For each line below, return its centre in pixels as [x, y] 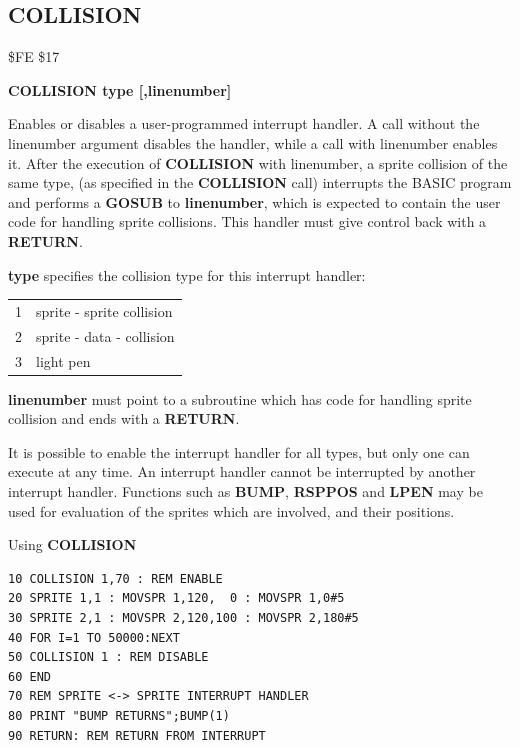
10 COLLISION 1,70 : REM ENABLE [115, 578]
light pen [63, 360]
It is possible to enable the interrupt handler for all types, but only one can [239, 451]
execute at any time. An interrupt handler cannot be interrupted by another [242, 471]
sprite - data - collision [105, 335]
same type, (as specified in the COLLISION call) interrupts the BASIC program [260, 182]
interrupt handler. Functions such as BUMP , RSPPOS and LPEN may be [245, 491]
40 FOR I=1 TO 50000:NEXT [94, 637]
